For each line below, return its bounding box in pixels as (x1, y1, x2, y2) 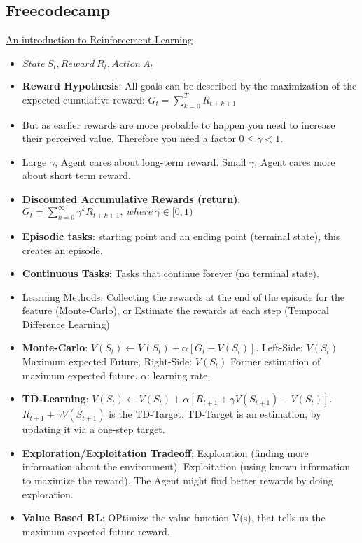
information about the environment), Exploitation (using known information (22, 459, 351, 474)
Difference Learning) (22, 316, 110, 331)
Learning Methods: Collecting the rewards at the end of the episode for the (22, 289, 345, 304)
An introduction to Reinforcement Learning (6, 32, 193, 47)
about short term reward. (22, 168, 131, 183)
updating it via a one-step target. (22, 422, 165, 437)
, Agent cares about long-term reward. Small (55, 154, 246, 169)
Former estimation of (230, 354, 321, 369)
